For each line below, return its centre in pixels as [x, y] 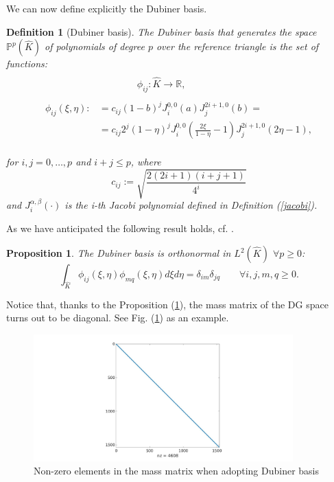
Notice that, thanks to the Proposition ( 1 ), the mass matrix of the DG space [167, 304]
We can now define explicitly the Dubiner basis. [107, 8]
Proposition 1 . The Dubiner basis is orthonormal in [119, 253]
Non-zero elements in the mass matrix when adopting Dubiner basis [177, 471]
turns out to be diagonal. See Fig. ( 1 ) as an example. [118, 318]
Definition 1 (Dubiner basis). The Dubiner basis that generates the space [162, 31]
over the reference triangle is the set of [237, 46]
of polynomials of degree [95, 46]
